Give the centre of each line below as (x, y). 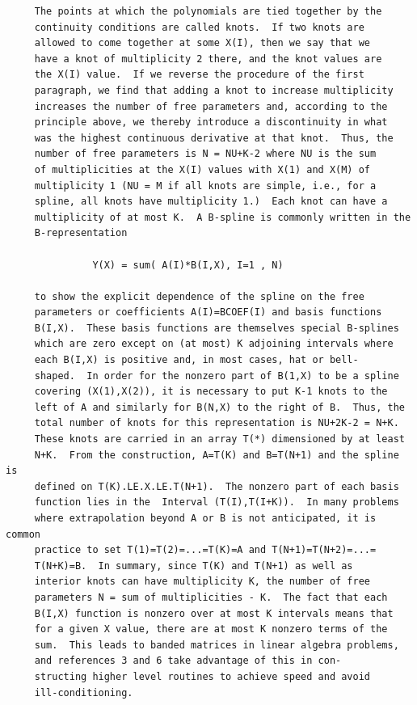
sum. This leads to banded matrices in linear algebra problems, (217, 645)
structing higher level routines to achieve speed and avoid (202, 676)
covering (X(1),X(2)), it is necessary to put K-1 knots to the (211, 392)
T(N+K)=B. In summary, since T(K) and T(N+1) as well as (194, 566)
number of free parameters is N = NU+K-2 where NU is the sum (205, 154)
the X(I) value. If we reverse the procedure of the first (199, 75)
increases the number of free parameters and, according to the (211, 106)
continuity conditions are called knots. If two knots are (199, 27)
